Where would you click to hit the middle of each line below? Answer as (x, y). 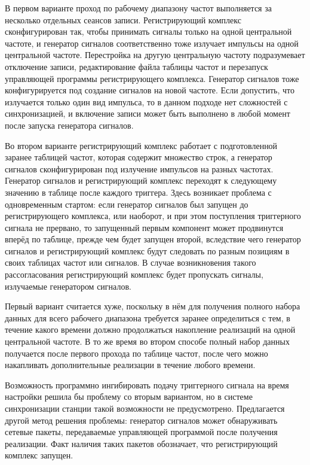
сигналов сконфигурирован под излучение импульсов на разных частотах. (139, 168)
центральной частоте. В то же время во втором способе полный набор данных (147, 341)
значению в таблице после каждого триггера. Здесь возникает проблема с (138, 192)
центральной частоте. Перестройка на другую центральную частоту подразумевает (155, 55)
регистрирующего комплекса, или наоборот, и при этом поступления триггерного (153, 216)
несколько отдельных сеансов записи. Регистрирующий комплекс (123, 19)
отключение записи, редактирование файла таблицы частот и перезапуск (136, 66)
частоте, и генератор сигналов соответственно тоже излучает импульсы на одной (152, 43)
